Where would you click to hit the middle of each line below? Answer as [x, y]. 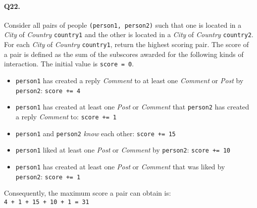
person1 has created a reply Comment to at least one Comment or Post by [129, 80]
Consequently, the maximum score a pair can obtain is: [88, 193]
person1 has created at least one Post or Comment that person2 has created [132, 107]
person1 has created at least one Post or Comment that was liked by [120, 166]
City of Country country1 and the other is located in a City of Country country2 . [129, 34]
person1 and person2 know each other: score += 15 [96, 133]
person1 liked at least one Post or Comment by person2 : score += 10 [123, 150]
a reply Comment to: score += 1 [66, 116]
